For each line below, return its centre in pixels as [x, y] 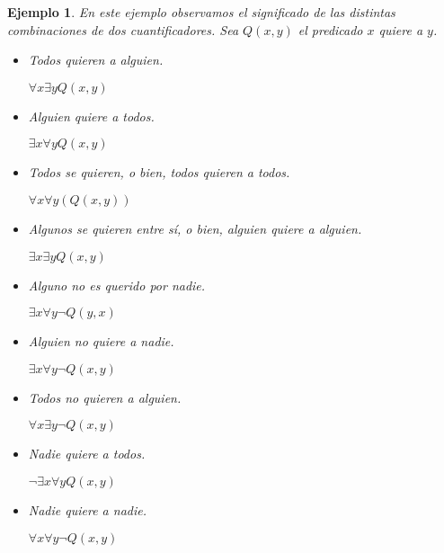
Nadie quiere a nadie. [87, 509]
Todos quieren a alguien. [96, 60]
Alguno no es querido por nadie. [117, 285]
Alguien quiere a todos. [91, 116]
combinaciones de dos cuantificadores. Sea [123, 29]
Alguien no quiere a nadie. [101, 341]
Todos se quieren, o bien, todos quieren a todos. [159, 172]
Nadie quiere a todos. [87, 454]
